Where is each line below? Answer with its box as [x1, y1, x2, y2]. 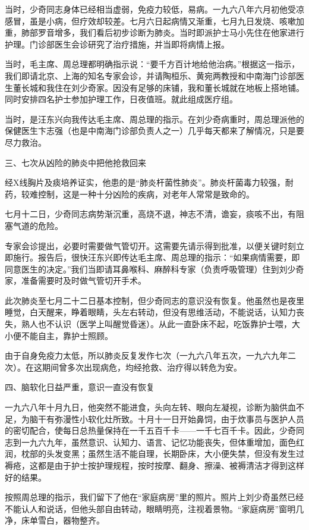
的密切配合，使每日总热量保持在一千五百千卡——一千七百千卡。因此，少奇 [5, 424, 296, 437]
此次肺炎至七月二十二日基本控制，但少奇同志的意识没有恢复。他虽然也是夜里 [5, 294, 304, 306]
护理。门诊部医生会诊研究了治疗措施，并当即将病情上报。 [5, 37, 229, 50]
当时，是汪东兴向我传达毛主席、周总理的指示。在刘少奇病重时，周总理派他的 [5, 112, 304, 125]
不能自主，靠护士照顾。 [21, 329, 113, 341]
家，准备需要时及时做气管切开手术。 [5, 274, 146, 287]
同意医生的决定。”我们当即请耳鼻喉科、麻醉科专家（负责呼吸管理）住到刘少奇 [5, 262, 304, 275]
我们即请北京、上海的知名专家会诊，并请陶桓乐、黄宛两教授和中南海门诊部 [5, 69, 296, 81]
